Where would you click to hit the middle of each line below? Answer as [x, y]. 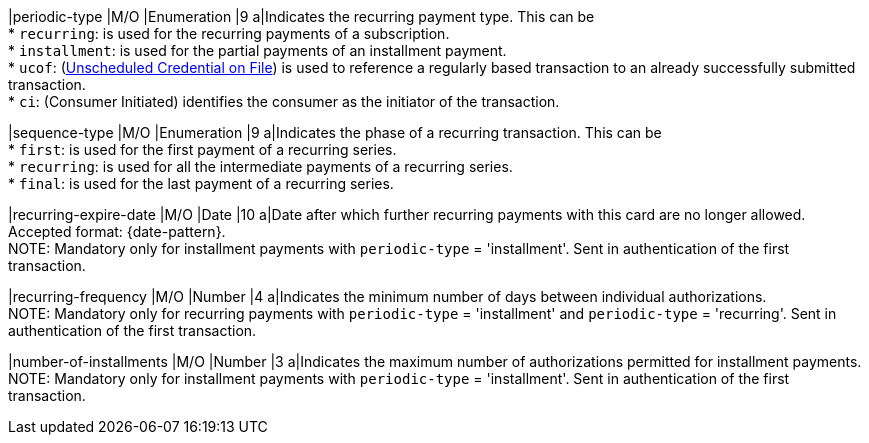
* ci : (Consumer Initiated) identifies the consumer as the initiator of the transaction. [284, 101]
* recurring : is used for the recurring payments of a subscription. [229, 33]
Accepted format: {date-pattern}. [117, 231]
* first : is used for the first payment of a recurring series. [202, 149]
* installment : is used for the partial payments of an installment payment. [257, 50]
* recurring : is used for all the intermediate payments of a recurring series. [260, 166]
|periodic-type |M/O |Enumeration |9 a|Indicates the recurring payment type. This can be [301, 16]
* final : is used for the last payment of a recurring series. [201, 183]
